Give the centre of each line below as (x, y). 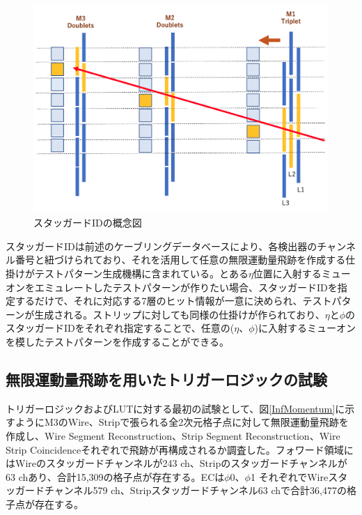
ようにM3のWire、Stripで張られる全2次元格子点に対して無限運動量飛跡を (182, 422)
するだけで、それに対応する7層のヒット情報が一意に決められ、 (159, 301)
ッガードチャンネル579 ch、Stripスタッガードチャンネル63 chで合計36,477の (176, 490)
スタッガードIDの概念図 (88, 223)
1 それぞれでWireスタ (299, 476)
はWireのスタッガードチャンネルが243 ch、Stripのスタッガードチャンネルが (176, 463)
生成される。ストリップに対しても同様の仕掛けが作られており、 (180, 314)
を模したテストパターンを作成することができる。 (118, 342)
